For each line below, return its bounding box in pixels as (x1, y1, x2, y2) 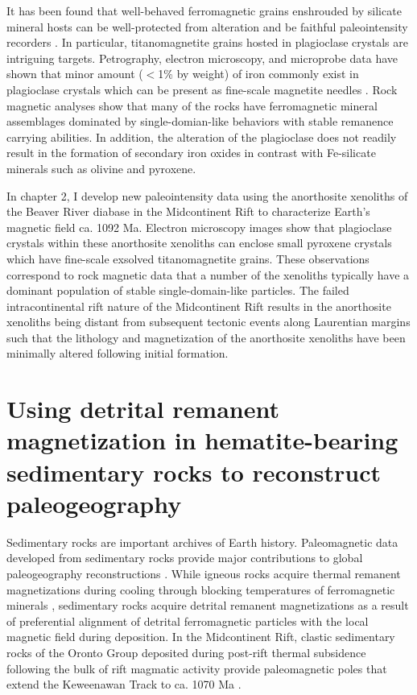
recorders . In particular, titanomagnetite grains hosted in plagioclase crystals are (6, 34, 408, 51)
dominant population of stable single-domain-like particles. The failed (6, 282, 349, 299)
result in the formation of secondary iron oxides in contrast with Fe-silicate (6, 144, 376, 161)
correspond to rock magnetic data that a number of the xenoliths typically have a (6, 266, 410, 283)
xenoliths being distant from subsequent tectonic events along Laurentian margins (6, 313, 411, 330)
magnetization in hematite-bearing (6, 424, 398, 457)
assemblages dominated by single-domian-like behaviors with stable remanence (6, 113, 394, 130)
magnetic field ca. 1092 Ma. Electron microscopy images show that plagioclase (6, 218, 392, 235)
